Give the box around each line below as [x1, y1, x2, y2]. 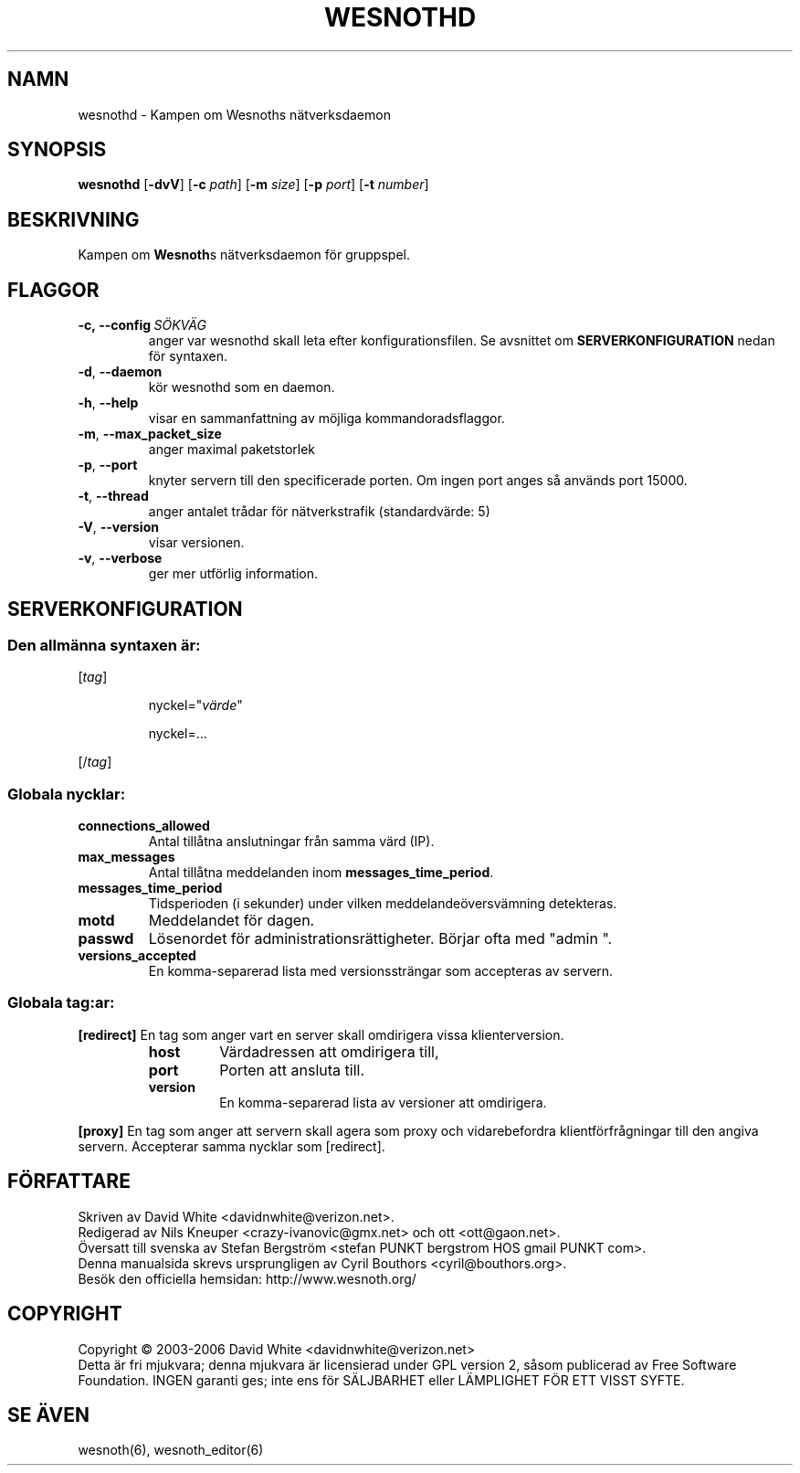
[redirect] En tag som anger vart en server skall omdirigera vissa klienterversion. [78, 1026, 564, 1043]
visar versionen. [148, 535, 245, 551]
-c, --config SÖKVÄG [78, 317, 206, 334]
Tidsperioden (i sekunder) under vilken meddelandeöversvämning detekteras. [148, 895, 617, 912]
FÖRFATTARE [7, 1170, 131, 1193]
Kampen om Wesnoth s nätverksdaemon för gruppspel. [78, 247, 410, 263]
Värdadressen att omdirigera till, [219, 1042, 439, 1061]
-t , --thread [78, 488, 149, 504]
